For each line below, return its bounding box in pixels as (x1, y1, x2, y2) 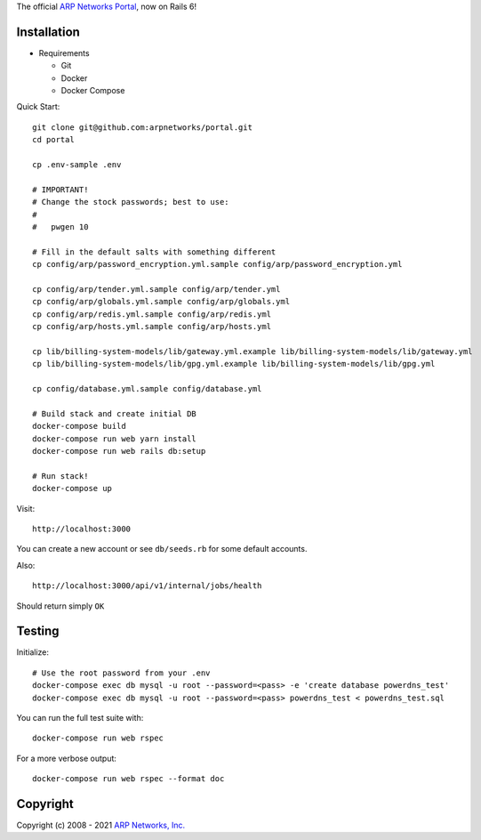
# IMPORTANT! (32, 184, 89, 195)
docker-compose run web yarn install (32, 433, 197, 444)
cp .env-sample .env (32, 160, 122, 170)
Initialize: (16, 647, 49, 658)
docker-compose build (32, 421, 126, 432)
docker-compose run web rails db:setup (32, 446, 206, 456)
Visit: (16, 503, 36, 513)
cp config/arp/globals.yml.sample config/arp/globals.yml (32, 296, 291, 307)
